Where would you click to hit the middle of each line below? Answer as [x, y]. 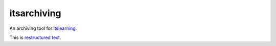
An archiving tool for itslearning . [43, 28]
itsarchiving [35, 13]
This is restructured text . [35, 37]
